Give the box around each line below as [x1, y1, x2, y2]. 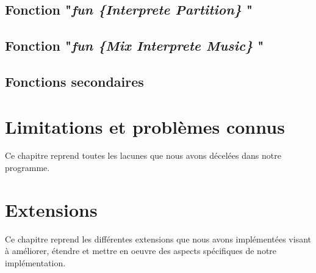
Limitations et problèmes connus [5, 114, 285, 139]
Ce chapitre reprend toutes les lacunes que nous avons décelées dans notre [5, 149, 281, 162]
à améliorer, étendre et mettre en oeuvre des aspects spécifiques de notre [5, 244, 277, 257]
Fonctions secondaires [5, 71, 144, 90]
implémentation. [5, 256, 66, 269]
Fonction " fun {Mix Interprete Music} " [5, 36, 264, 55]
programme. [5, 161, 50, 174]
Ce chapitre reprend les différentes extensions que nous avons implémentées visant [5, 232, 311, 245]
